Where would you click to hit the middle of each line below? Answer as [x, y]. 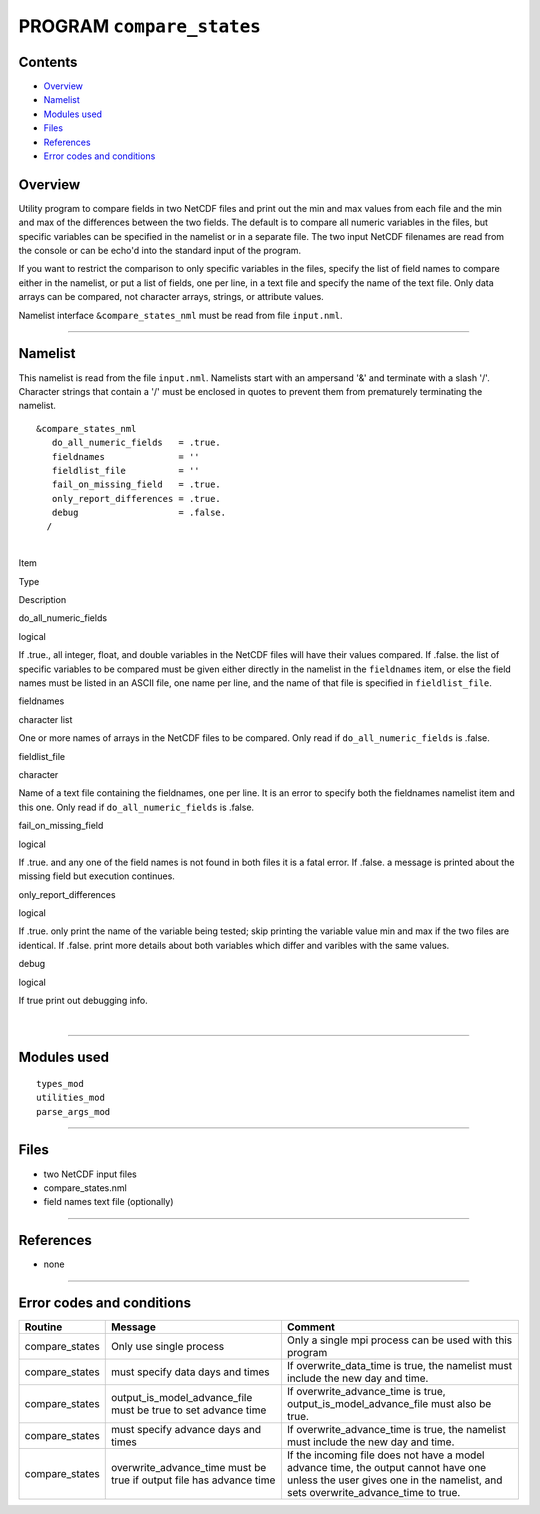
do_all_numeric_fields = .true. [136, 443]
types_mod [60, 1083]
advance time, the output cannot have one [386, 1468]
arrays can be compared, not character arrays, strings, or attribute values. [171, 297]
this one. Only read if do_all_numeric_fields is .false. [136, 807]
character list [45, 719]
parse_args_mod [73, 1111]
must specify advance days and [186, 1430]
